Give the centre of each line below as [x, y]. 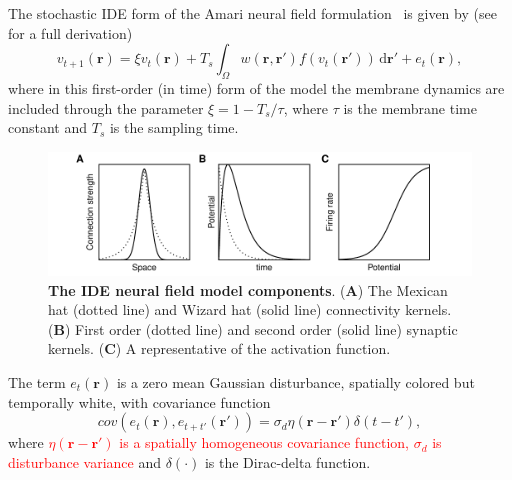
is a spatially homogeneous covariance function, [264, 442]
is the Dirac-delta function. [287, 461]
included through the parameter [106, 107]
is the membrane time [410, 107]
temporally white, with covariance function [139, 401]
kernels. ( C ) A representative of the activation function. [219, 348]
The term [37, 381]
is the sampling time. [174, 127]
